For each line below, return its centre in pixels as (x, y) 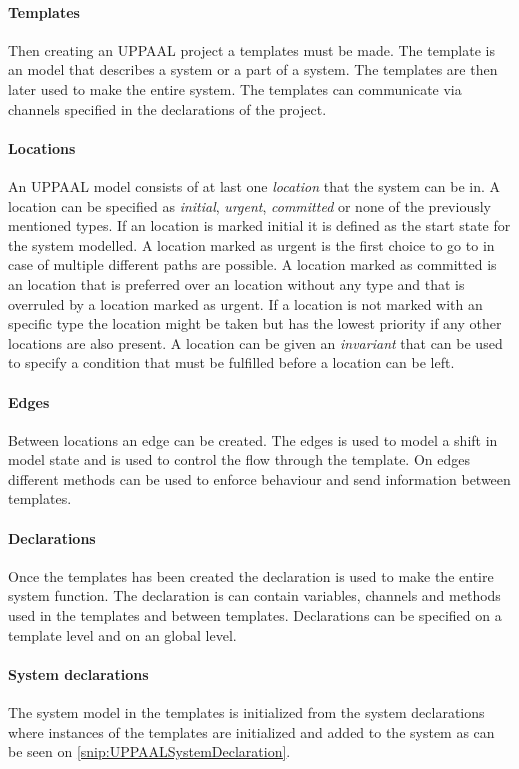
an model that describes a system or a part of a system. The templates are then (253, 69)
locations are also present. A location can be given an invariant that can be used (255, 342)
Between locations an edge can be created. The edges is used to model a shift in (253, 439)
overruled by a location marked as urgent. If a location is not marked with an (245, 303)
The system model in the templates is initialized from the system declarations (246, 712)
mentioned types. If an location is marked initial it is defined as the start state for (259, 225)
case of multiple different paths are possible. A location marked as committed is (252, 264)
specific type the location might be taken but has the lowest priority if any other (255, 323)
